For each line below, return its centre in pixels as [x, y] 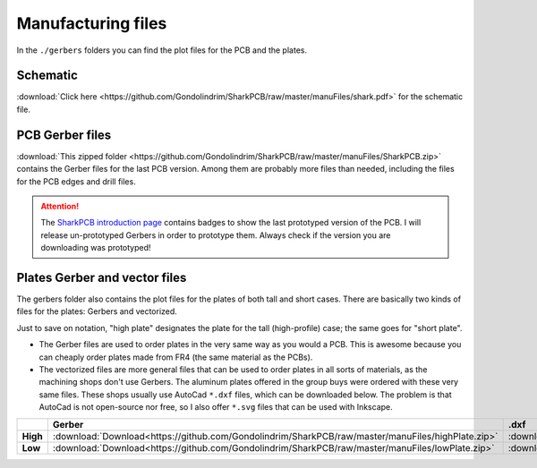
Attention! [60, 206]
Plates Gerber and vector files [102, 277]
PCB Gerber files [64, 135]
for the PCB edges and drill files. [76, 181]
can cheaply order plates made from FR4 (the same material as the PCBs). [176, 357]
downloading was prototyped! [96, 248]
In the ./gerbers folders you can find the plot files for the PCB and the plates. [162, 50]
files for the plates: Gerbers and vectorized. [97, 311]
